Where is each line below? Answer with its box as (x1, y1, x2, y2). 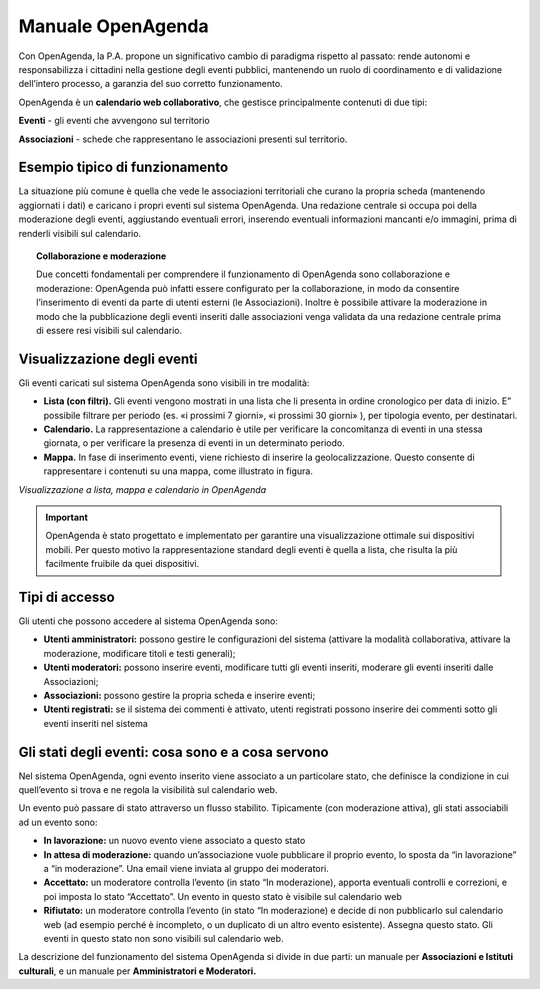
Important (45, 511, 89, 523)
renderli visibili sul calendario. (18, 227, 142, 239)
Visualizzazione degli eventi (18, 350, 198, 367)
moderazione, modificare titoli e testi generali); (43, 647, 236, 659)
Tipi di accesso (18, 588, 115, 605)
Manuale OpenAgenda (18, 15, 209, 37)
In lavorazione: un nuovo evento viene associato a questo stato (43, 835, 306, 847)
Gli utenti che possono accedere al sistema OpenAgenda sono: (18, 615, 279, 627)
